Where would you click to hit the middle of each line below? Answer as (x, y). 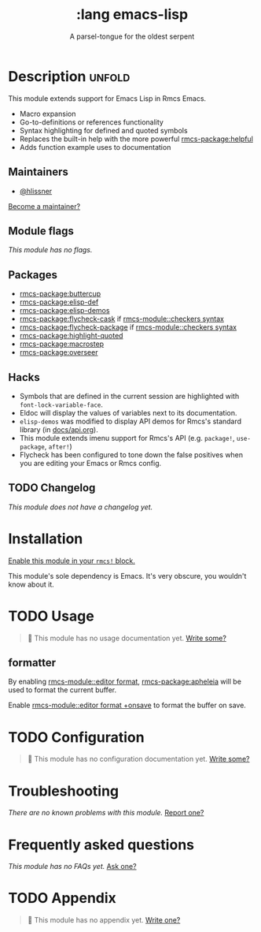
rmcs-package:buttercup (60, 294)
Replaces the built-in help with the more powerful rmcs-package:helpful (136, 139)
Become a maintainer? (44, 206)
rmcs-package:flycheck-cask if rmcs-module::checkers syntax (121, 319)
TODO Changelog (52, 488)
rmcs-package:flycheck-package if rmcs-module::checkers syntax (128, 327)
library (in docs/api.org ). (59, 429)
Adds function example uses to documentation (95, 147)
